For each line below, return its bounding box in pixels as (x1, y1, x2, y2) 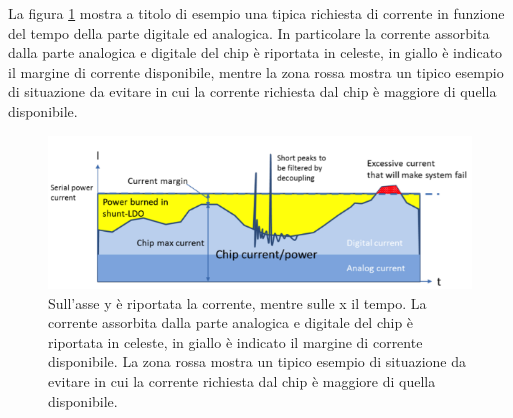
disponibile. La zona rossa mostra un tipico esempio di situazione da (48, 351, 467, 372)
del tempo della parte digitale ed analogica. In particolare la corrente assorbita (8, 22, 490, 43)
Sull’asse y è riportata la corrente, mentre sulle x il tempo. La (48, 292, 427, 313)
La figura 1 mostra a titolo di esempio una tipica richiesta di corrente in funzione (8, 3, 505, 23)
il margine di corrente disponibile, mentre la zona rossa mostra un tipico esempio (8, 61, 504, 82)
